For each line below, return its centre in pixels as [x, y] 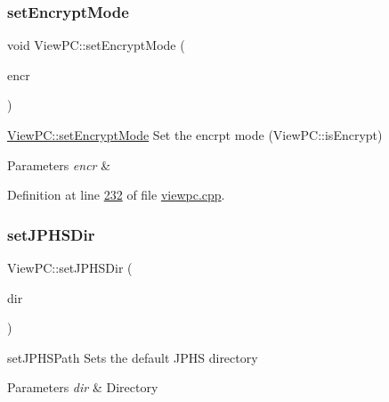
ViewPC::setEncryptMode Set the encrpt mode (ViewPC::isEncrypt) [195, 135]
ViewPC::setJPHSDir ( [70, 267]
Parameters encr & [59, 164]
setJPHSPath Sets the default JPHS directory [133, 357]
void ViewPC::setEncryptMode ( [96, 45]
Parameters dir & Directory [83, 387]
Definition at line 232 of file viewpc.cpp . [116, 195]
